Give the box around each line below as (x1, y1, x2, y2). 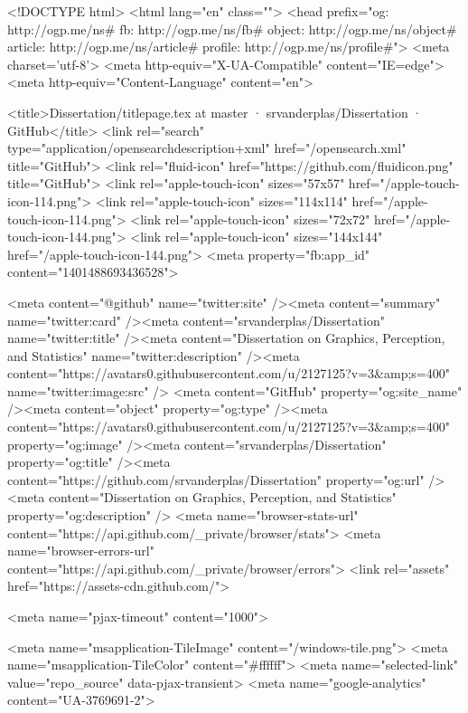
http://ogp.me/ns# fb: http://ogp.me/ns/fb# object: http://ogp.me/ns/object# (7, 19, 457, 38)
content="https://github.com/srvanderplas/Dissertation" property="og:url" (7, 470, 425, 489)
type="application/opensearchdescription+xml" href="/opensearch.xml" (7, 138, 407, 157)
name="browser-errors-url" (7, 541, 154, 560)
